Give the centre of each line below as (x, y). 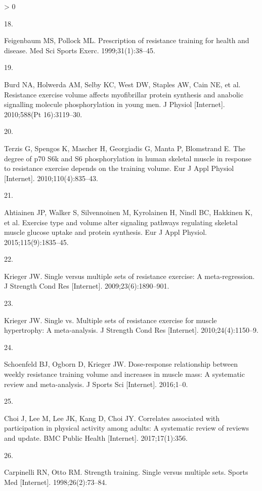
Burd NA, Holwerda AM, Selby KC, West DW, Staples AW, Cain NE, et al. (122, 84)
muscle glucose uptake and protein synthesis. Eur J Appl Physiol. (105, 232)
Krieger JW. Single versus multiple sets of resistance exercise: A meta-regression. (129, 276)
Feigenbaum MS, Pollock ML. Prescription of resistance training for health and (127, 40)
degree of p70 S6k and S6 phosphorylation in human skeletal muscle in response (128, 158)
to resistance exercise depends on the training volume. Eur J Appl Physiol (119, 168)
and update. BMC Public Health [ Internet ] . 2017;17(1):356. (96, 438)
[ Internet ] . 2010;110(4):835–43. (51, 178)
